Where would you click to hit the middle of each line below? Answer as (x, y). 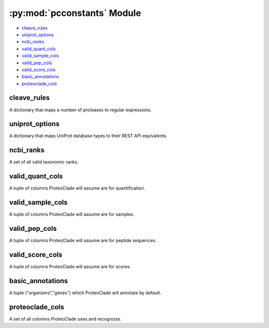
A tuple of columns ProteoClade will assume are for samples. (72, 214)
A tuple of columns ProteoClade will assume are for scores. (70, 267)
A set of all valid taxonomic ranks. (44, 162)
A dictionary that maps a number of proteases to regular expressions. (80, 110)
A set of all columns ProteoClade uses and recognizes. (65, 319)
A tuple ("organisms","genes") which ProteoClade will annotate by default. (85, 293)
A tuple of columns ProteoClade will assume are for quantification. (77, 188)
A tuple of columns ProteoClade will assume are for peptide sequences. (83, 241)
